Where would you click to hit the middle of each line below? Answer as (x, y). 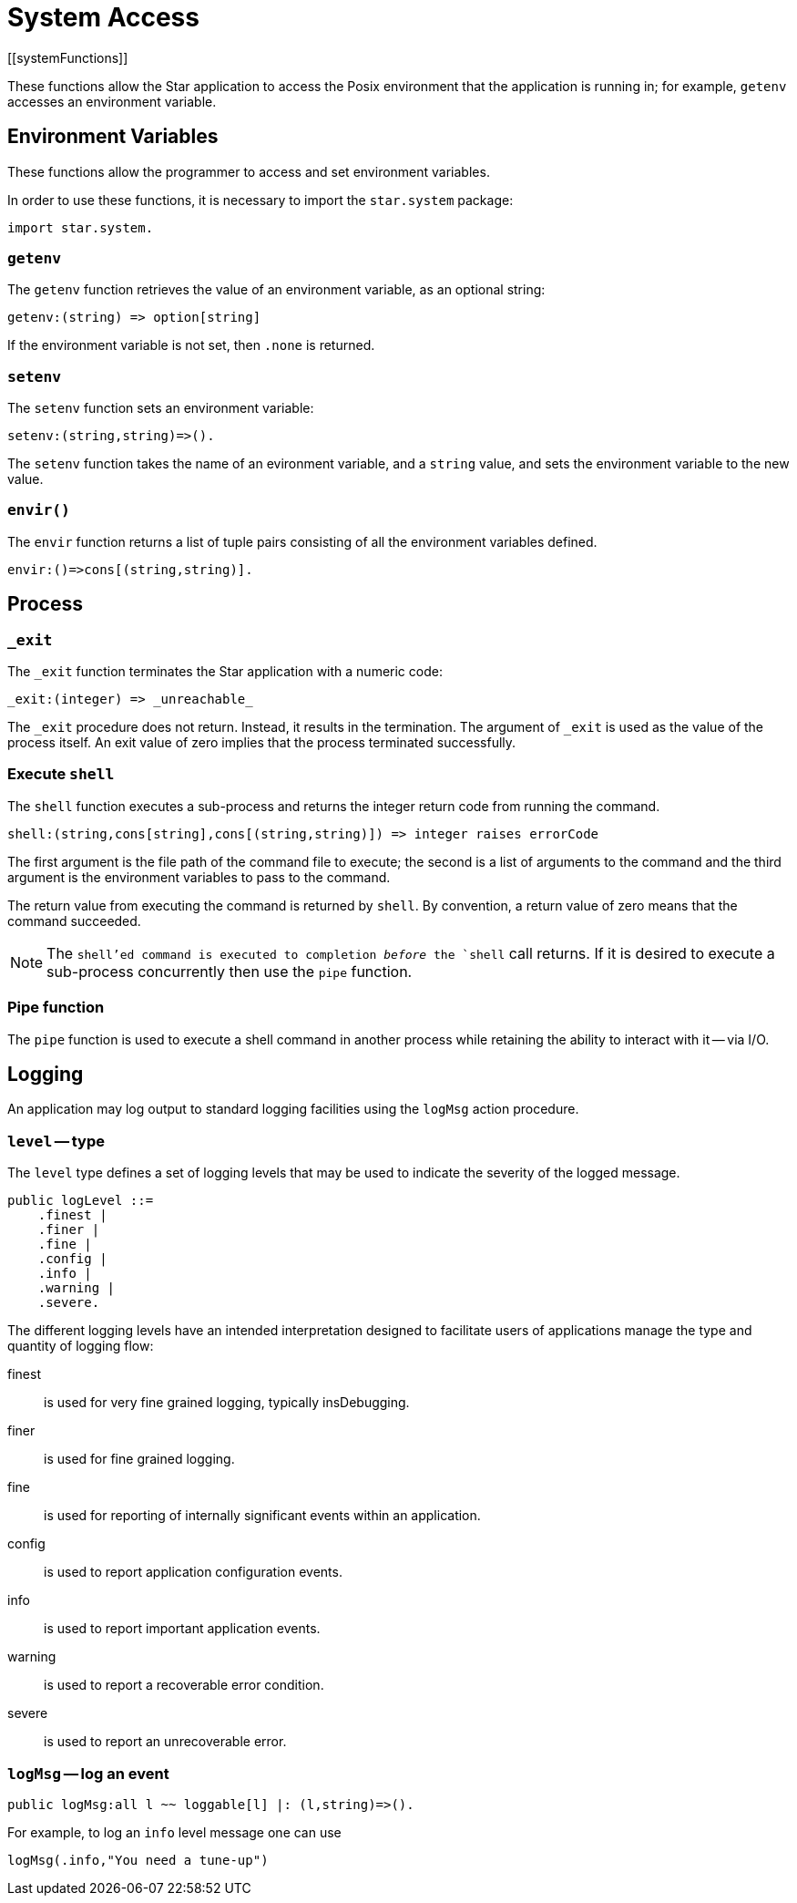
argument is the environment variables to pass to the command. (199, 877)
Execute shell (61, 774)
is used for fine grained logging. (139, 1459)
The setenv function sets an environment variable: (161, 408)
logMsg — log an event (88, 1773)
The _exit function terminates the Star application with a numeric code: (225, 672)
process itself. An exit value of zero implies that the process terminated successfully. (262, 743)
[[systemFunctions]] (68, 57)
